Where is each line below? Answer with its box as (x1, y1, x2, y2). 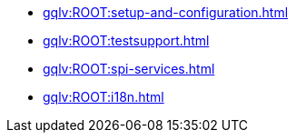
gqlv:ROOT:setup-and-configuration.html (43, 5, 289, 20)
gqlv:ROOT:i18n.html (43, 89, 164, 105)
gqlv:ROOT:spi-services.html (43, 61, 215, 76)
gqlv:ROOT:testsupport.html (43, 33, 210, 48)
